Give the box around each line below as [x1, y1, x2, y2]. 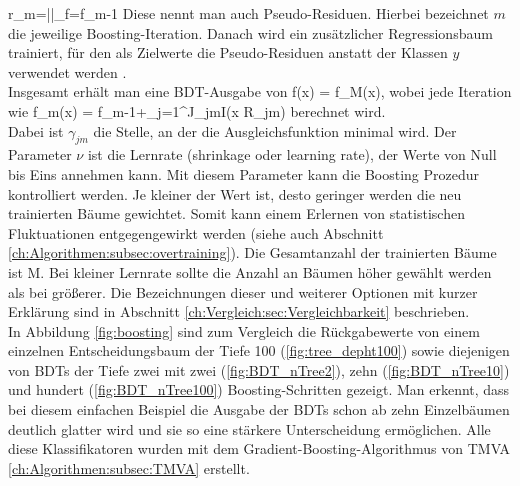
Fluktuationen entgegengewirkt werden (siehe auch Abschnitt [8, 222, 384, 243]
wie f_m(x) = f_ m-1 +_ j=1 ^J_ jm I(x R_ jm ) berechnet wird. [8, 100, 386, 121]
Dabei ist [8, 120, 64, 141]
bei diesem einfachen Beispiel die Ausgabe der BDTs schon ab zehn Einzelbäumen [8, 399, 510, 420]
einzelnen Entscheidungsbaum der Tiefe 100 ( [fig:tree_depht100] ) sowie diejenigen [8, 340, 510, 361]
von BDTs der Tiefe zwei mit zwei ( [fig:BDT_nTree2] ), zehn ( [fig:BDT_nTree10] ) [8, 359, 510, 380]
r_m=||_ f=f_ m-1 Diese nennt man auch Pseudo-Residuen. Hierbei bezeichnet [8, 3, 489, 23]
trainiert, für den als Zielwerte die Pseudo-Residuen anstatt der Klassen [8, 42, 448, 63]
